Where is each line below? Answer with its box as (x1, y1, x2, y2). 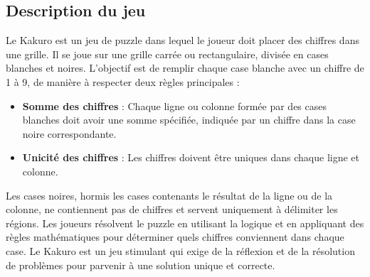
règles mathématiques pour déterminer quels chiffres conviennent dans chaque (6, 229, 344, 244)
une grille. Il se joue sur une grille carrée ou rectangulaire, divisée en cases (6, 46, 329, 61)
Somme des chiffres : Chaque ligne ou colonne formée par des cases (22, 98, 327, 113)
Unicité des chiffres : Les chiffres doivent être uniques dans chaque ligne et (22, 150, 360, 165)
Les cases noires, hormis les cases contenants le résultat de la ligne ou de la (6, 188, 333, 202)
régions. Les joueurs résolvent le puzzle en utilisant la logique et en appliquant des (6, 215, 364, 230)
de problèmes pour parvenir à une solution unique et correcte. (6, 257, 275, 272)
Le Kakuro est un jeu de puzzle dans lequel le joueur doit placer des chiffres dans (6, 33, 359, 48)
